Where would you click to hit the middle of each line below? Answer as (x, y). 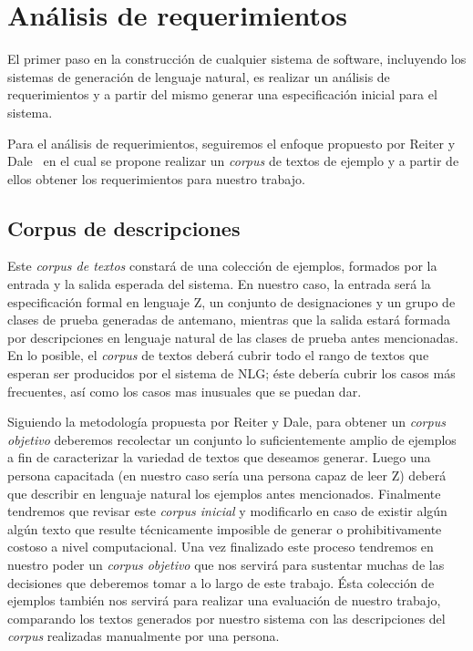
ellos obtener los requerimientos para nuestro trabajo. (156, 178)
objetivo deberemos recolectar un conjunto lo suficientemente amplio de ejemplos (232, 439)
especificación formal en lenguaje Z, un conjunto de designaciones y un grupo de (231, 301)
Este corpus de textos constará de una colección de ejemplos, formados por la (222, 266)
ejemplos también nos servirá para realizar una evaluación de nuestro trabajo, (224, 600)
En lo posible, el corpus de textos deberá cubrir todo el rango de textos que (218, 355)
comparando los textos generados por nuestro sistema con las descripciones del (226, 618)
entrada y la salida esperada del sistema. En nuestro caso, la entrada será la (219, 284)
